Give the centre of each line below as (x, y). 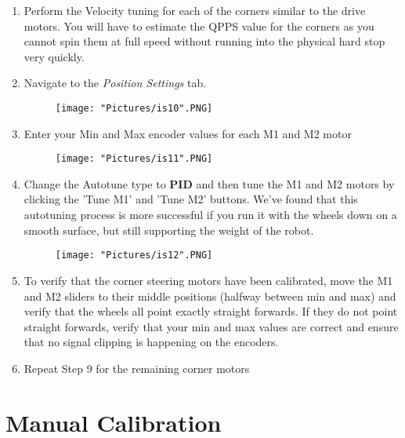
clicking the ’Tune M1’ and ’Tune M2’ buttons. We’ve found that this (191, 199)
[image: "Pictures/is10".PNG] (134, 108)
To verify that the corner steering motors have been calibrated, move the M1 (208, 280)
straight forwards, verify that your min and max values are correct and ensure (211, 326)
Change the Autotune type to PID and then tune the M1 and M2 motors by (209, 183)
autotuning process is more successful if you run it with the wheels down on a (210, 215)
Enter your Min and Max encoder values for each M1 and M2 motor (188, 133)
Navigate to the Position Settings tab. (115, 83)
